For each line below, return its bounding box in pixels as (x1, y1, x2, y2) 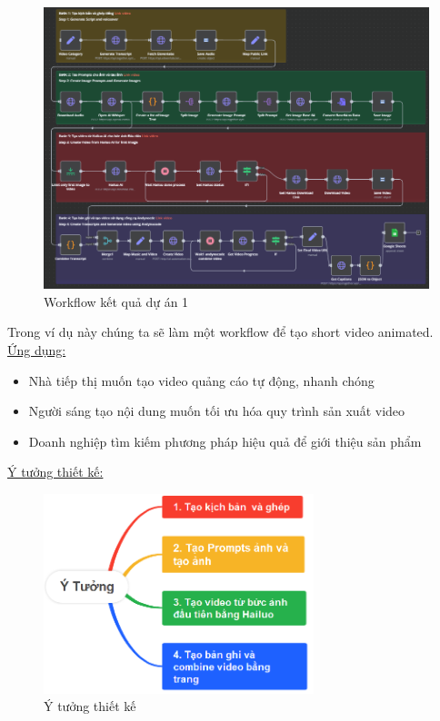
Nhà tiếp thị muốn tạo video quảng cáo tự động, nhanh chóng (28, 370, 375, 390)
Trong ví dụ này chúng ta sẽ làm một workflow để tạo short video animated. (7, 322, 434, 341)
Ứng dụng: (7, 341, 66, 360)
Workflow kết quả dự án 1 (44, 291, 189, 311)
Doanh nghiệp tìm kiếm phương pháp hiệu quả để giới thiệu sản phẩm (28, 431, 422, 450)
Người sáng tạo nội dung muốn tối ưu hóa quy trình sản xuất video (28, 401, 405, 420)
